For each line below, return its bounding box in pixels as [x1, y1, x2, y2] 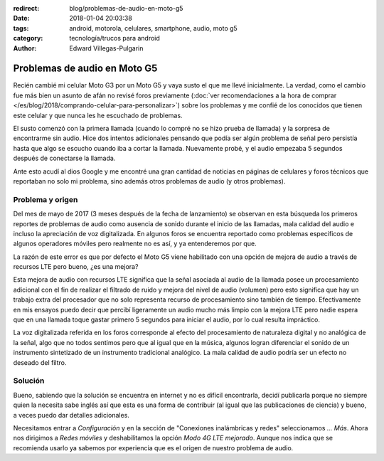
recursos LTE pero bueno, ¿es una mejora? [13, 263, 139, 271]
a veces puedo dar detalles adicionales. [13, 410, 129, 419]
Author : [13, 43, 37, 53]
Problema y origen [13, 194, 78, 204]
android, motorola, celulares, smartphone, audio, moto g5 [69, 23, 238, 32]
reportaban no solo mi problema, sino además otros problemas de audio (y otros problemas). [13, 176, 286, 185]
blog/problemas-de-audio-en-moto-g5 [69, 4, 183, 12]
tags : [13, 23, 29, 32]
